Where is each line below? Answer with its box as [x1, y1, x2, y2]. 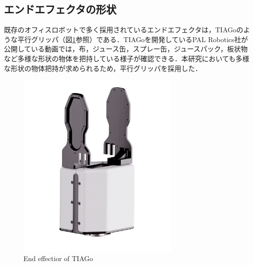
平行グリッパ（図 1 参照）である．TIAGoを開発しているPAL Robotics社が [17, 34, 248, 44]
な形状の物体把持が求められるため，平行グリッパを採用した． [4, 63, 202, 73]
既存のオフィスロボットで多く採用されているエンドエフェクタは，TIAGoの [4, 24, 243, 35]
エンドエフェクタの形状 [4, 1, 117, 17]
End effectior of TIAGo [23, 253, 93, 264]
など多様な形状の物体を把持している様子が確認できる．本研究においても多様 [4, 53, 250, 63]
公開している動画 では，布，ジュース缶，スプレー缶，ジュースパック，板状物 [4, 44, 248, 54]
